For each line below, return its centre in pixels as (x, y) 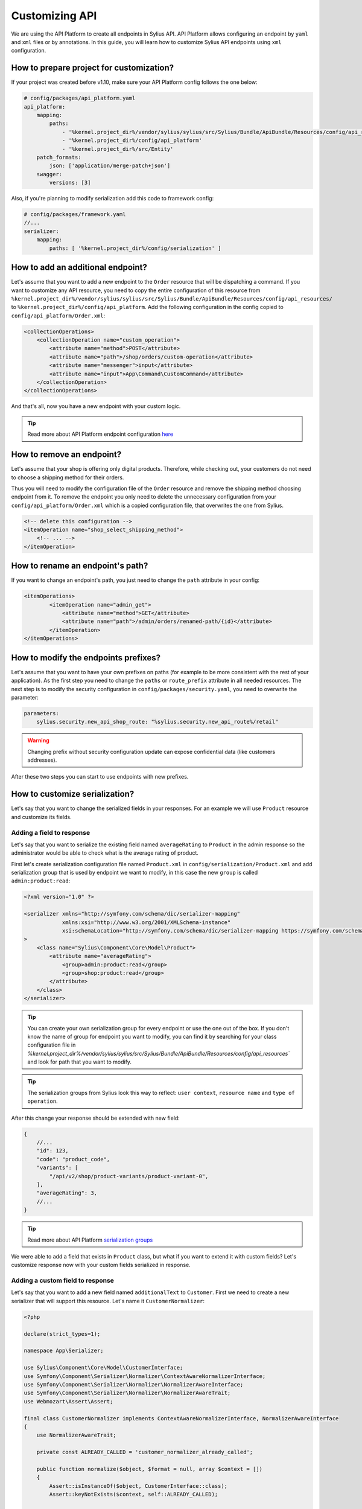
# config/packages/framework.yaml (75, 215)
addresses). (42, 760)
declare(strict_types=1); (62, 1334)
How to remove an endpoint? (66, 455)
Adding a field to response (51, 832)
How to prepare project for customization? (93, 68)
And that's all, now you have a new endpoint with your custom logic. (96, 406)
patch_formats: (59, 157)
